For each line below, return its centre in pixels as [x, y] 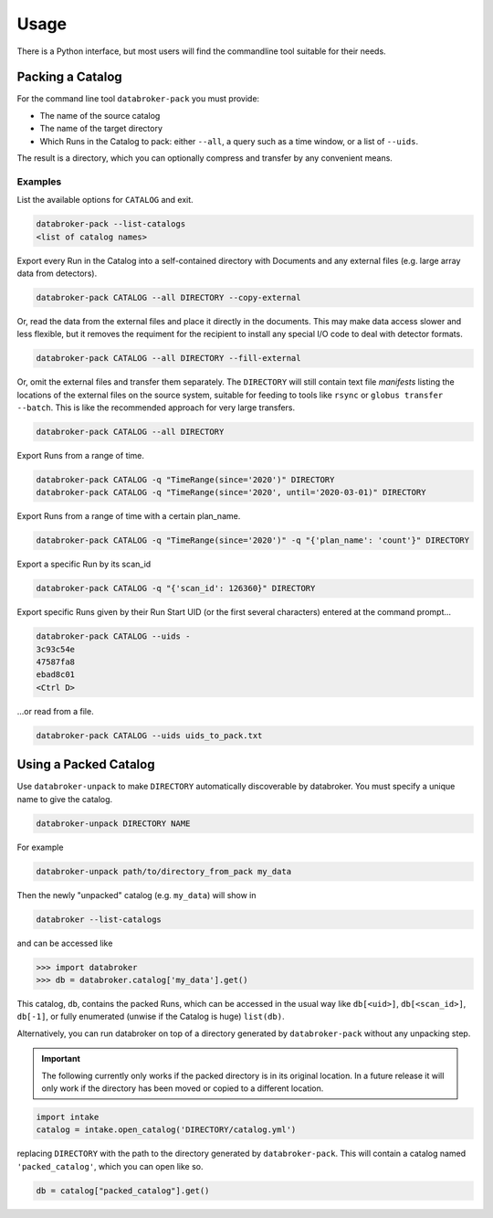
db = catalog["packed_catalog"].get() [123, 1191]
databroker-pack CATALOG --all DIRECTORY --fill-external [168, 358]
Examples [39, 181]
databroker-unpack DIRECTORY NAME [113, 823]
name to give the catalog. [65, 799]
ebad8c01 [56, 675]
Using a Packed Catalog [86, 764]
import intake [68, 1117]
